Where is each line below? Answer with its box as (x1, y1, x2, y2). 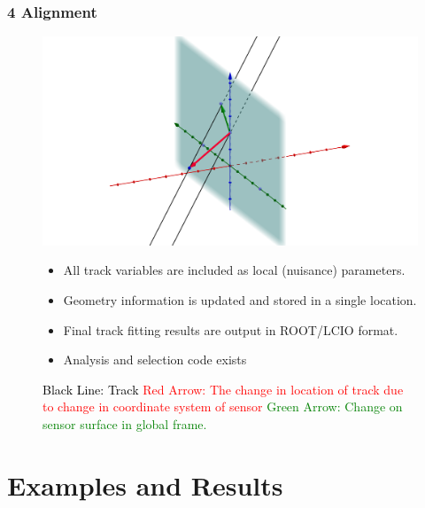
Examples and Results (7, 466, 283, 503)
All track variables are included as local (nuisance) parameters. (63, 261, 406, 279)
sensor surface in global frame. (42, 414, 207, 433)
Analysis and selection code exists (63, 350, 247, 369)
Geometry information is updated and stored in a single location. (63, 291, 417, 309)
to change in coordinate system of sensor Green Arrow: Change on (42, 397, 403, 416)
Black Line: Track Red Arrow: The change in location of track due (42, 379, 404, 398)
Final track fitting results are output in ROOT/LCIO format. (63, 320, 398, 339)
